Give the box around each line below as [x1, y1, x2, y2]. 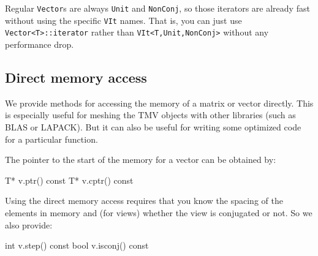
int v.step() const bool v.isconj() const [5, 239, 149, 252]
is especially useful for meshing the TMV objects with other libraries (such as [5, 108, 296, 121]
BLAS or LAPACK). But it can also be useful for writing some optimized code [5, 120, 301, 133]
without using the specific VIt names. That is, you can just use [5, 13, 242, 26]
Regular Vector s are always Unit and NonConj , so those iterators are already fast [5, 2, 310, 14]
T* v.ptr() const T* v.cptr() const [5, 173, 134, 186]
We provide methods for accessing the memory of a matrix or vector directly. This [5, 96, 314, 109]
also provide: [5, 218, 53, 231]
